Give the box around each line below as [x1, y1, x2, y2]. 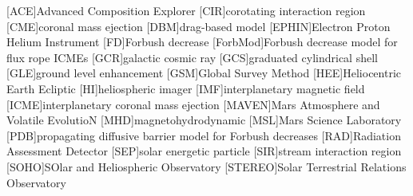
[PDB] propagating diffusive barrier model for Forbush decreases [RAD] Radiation [6, 127, 401, 143]
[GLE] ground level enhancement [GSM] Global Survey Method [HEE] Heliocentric [6, 65, 402, 81]
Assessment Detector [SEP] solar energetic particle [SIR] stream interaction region [6, 143, 402, 159]
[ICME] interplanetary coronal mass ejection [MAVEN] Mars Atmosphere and [6, 96, 380, 112]
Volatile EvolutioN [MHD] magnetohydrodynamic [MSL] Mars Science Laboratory [6, 112, 402, 128]
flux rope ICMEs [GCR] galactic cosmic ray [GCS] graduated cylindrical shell [6, 49, 378, 65]
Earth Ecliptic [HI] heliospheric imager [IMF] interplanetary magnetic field [6, 80, 365, 96]
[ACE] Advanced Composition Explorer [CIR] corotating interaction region [6, 2, 366, 18]
